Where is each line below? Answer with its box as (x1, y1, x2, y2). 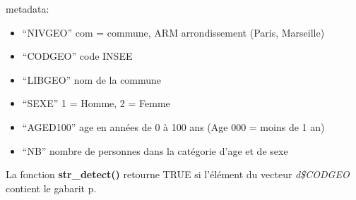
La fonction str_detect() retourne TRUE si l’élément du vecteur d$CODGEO (6, 167, 350, 182)
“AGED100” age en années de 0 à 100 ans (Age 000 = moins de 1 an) (22, 119, 325, 134)
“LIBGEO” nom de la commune (22, 72, 162, 87)
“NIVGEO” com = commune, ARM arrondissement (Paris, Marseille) (22, 25, 325, 39)
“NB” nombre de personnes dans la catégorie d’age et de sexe (22, 143, 288, 158)
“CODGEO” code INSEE (22, 49, 133, 63)
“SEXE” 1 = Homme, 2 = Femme (22, 96, 170, 111)
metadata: (6, 1, 49, 15)
